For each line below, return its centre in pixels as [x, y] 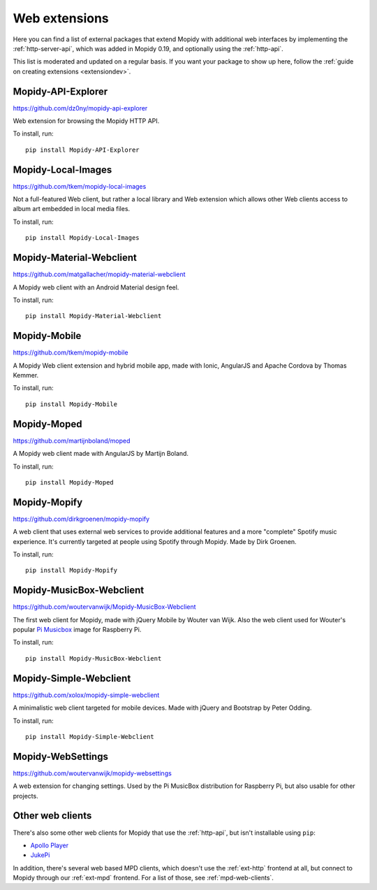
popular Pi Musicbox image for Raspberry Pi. [77, 630]
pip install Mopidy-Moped [70, 482]
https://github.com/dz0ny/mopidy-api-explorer [80, 108]
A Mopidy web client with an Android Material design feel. [96, 287]
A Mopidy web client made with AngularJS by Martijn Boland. [101, 454]
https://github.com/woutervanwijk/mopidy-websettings [93, 773]
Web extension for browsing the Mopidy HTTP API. [86, 121]
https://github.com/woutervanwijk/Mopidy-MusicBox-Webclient [104, 607]
